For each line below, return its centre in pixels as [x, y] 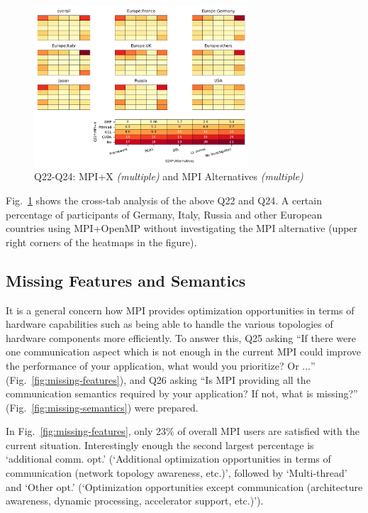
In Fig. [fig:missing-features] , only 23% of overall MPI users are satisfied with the [183, 431]
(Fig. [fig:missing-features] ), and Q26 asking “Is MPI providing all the [158, 379]
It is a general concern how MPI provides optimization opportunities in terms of [180, 310]
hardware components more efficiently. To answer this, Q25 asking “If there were [181, 337]
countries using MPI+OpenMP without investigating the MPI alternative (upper [182, 228]
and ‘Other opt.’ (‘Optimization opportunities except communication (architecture [184, 486]
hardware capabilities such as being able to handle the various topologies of [169, 324]
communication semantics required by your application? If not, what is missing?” [182, 393]
